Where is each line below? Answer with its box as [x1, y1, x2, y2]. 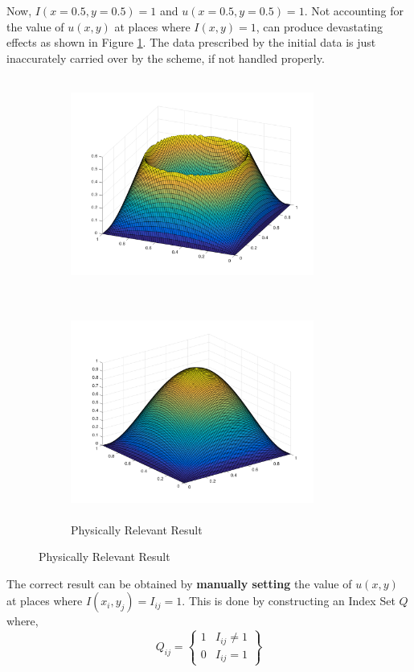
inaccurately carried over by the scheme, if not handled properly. [6, 49, 325, 66]
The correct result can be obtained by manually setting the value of [6, 575, 352, 592]
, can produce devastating [256, 18, 383, 35]
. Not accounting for [304, 2, 404, 19]
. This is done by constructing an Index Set [182, 592, 396, 609]
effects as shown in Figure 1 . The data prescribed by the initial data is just [6, 34, 376, 51]
